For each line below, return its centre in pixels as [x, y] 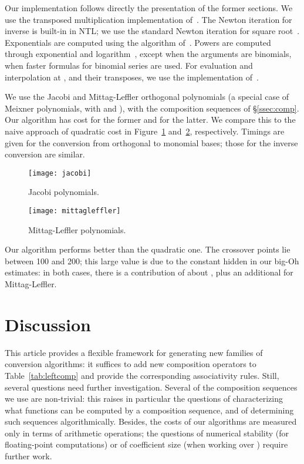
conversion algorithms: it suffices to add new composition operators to [131, 364]
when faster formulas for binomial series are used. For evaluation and [129, 65]
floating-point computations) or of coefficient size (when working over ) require [146, 444]
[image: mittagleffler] [75, 211]
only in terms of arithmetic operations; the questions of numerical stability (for [147, 433]
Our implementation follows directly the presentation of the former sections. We [149, 8]
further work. [28, 456]
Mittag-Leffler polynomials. [77, 229]
